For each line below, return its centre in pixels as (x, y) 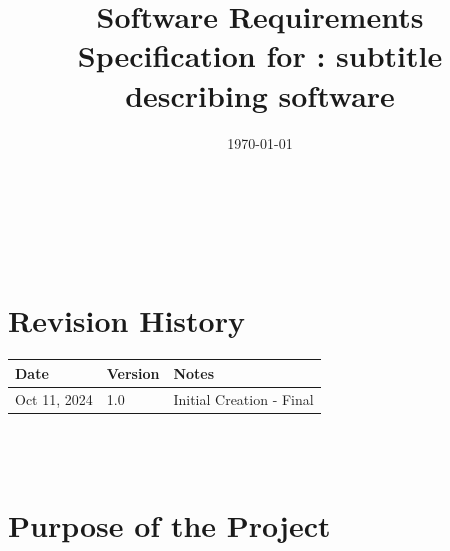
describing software (260, 94)
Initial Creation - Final (243, 398)
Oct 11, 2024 (54, 398)
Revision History (126, 320)
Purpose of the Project (169, 525)
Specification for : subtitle (260, 55)
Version (133, 372)
